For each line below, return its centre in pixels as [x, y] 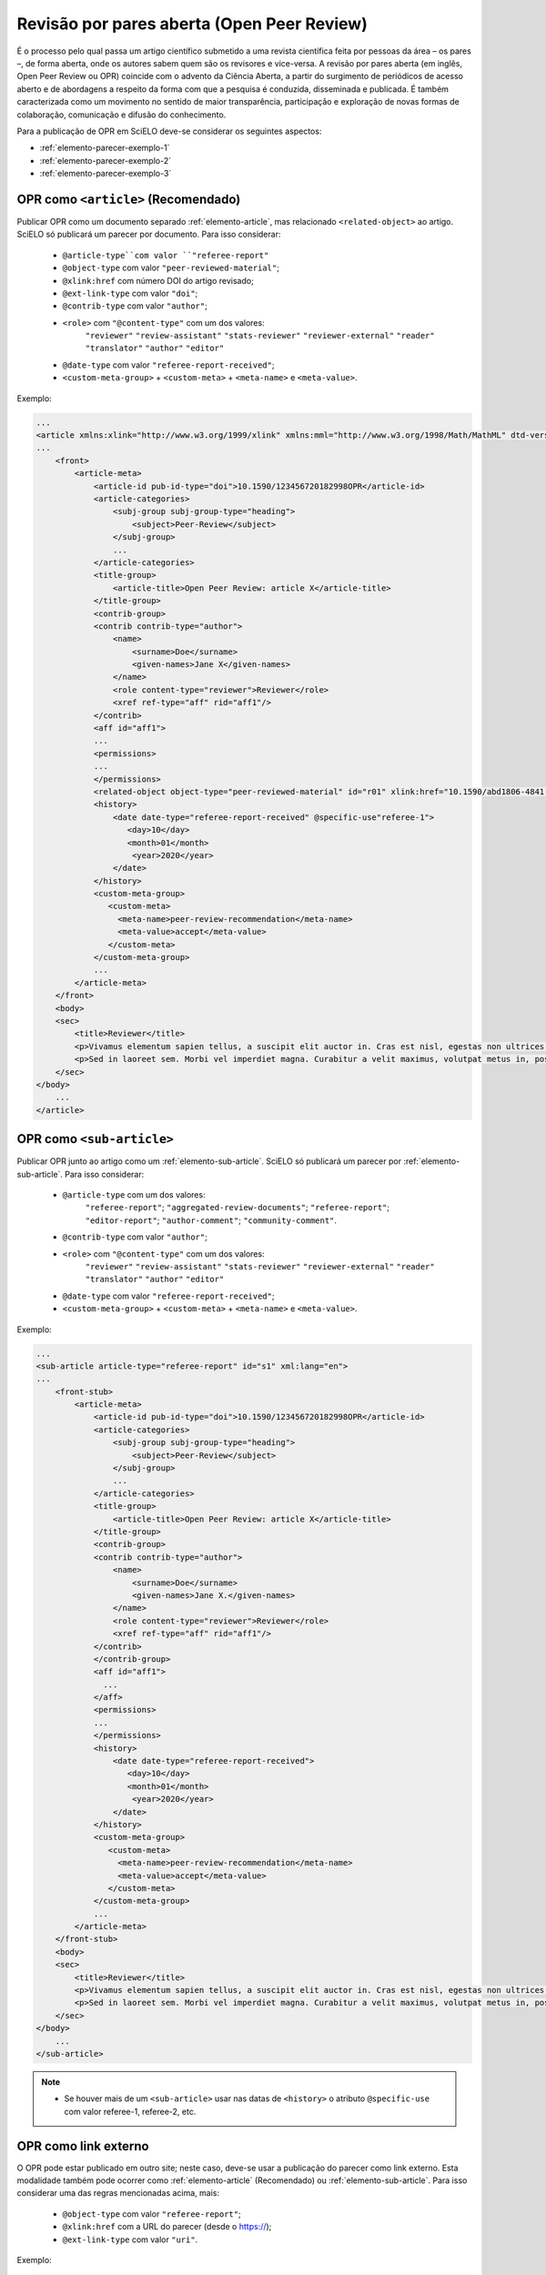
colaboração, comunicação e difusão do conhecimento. [121, 115]
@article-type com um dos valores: [134, 1195]
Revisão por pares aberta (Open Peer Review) [192, 24]
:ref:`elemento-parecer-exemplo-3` [106, 174]
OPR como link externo [83, 2146]
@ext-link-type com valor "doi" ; [130, 293]
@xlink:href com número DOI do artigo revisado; [158, 280]
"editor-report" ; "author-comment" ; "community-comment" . [211, 1220]
